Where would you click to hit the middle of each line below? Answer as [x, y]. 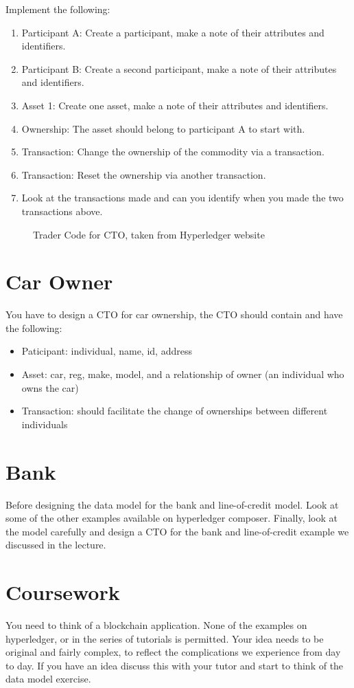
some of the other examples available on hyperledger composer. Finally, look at [172, 518]
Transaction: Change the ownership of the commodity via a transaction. [173, 152]
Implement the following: [58, 9]
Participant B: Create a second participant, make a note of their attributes [179, 68]
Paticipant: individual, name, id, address [107, 351]
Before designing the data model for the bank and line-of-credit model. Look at [172, 504]
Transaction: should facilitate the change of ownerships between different [175, 411]
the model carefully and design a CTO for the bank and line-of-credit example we [177, 531]
